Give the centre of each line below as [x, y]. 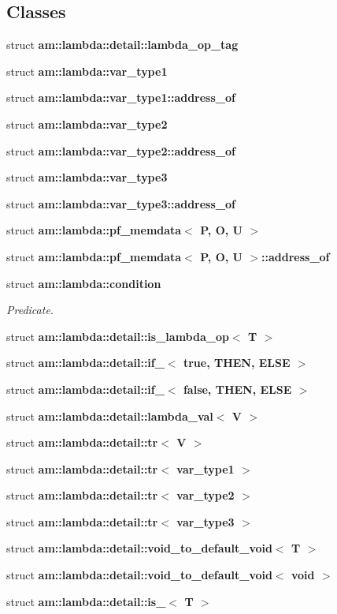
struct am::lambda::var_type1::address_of [121, 97]
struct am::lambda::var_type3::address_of [121, 203]
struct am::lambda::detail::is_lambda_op [118, 336]
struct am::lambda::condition [84, 283]
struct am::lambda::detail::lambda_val [110, 416]
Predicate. [30, 310]
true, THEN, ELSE [237, 363]
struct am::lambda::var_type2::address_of [121, 150]
